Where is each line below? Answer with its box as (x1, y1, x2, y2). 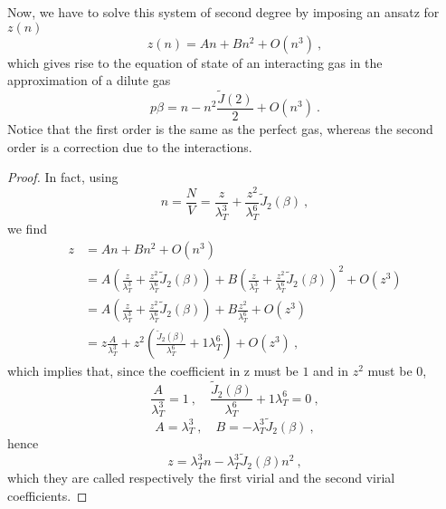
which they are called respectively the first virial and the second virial (7, 468, 395, 487)
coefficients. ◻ (7, 485, 88, 504)
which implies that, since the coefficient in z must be (7, 361, 299, 380)
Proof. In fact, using (7, 168, 119, 187)
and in (313, 361, 349, 380)
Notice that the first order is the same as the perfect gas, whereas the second (7, 120, 433, 139)
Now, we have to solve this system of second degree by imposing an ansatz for (7, 3, 440, 21)
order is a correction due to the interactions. (7, 137, 252, 156)
